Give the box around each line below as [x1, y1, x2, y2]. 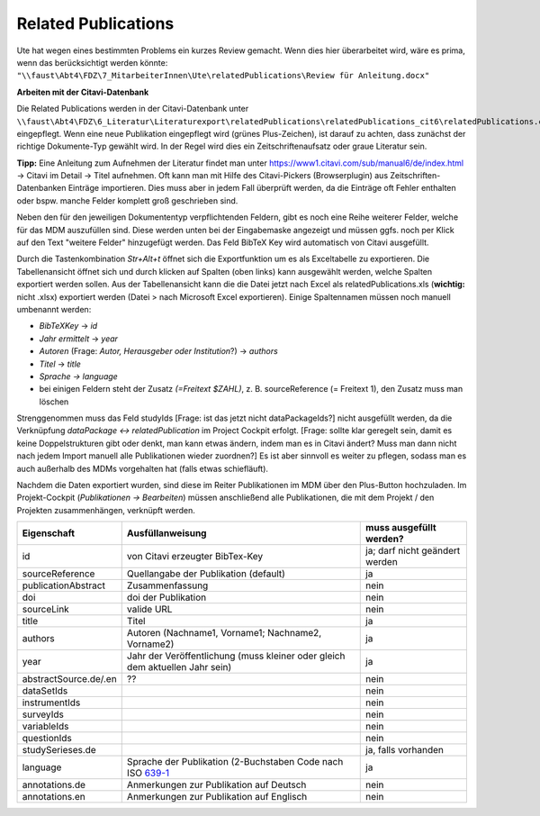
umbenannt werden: [16, 304, 92, 314]
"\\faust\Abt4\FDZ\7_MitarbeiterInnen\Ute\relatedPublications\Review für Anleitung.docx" [16, 70, 430, 81]
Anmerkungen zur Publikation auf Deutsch [126, 779, 307, 792]
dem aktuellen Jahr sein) [126, 661, 232, 674]
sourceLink [22, 603, 69, 616]
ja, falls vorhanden [365, 744, 445, 757]
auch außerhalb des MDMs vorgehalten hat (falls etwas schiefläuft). [16, 463, 269, 474]
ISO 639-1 [126, 766, 170, 779]
